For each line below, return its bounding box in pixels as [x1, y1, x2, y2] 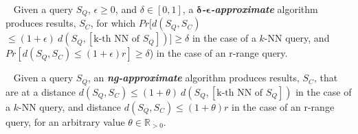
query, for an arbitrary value [5, 114, 125, 129]
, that [313, 70, 338, 85]
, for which [90, 16, 136, 30]
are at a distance [5, 84, 76, 98]
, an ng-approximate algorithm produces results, [87, 70, 300, 85]
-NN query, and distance [18, 99, 122, 113]
